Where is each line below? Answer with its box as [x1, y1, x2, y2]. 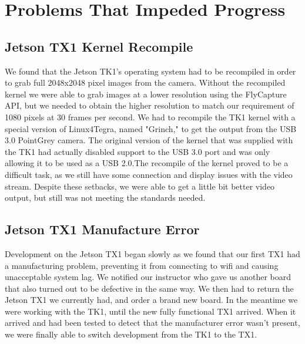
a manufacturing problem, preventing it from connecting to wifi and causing [5, 259, 279, 271]
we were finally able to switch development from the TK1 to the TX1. [5, 328, 257, 340]
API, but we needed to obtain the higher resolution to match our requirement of [5, 99, 294, 112]
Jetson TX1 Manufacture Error [5, 220, 200, 238]
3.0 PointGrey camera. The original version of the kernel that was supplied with [5, 134, 293, 146]
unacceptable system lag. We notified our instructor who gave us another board [5, 271, 291, 283]
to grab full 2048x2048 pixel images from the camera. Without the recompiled [5, 76, 286, 89]
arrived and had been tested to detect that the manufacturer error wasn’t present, [5, 316, 300, 329]
